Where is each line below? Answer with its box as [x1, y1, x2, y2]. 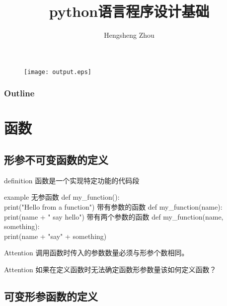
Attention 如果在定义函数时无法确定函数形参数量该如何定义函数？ [4, 264, 217, 274]
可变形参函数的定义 [4, 288, 98, 304]
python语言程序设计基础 [49, 1, 210, 21]
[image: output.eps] [24, 68, 92, 76]
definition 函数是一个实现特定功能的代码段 [4, 175, 140, 185]
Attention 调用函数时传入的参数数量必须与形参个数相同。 [4, 247, 189, 258]
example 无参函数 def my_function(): [4, 192, 120, 202]
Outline [4, 87, 35, 99]
